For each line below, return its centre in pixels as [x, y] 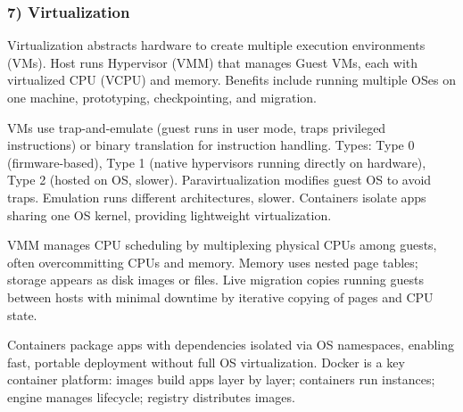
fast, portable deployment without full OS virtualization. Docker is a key [206, 362]
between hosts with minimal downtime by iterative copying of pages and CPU [220, 297]
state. [22, 314]
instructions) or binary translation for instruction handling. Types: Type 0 [211, 145]
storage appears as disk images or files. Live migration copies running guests [215, 280]
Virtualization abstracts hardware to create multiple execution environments [216, 45]
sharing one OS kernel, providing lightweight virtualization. [169, 214]
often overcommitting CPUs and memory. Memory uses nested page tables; [213, 262]
